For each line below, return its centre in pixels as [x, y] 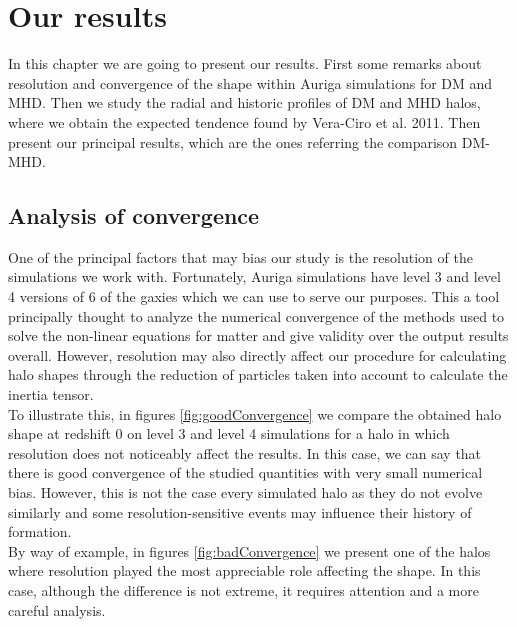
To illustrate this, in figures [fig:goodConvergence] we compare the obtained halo [255, 413]
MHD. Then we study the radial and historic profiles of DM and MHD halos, [244, 102]
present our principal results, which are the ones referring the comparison [233, 141]
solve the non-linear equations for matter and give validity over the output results [258, 335]
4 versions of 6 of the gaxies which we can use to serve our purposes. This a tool [254, 296]
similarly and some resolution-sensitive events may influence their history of [240, 511]
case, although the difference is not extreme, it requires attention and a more [243, 589]
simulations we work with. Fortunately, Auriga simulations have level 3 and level [254, 276]
